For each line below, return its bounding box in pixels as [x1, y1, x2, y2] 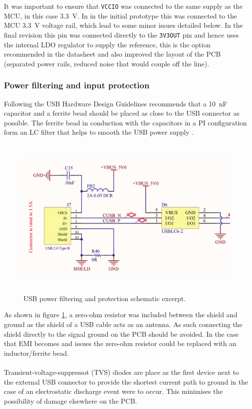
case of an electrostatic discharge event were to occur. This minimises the [4, 386, 223, 396]
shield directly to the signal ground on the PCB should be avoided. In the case [4, 328, 239, 339]
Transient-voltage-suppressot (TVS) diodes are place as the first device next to [4, 367, 239, 377]
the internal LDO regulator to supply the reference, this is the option [4, 39, 211, 49]
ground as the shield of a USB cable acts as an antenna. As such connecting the [4, 319, 243, 329]
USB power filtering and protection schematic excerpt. [23, 293, 186, 303]
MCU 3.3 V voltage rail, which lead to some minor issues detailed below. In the [4, 20, 243, 30]
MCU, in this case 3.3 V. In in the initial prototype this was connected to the [4, 10, 237, 20]
